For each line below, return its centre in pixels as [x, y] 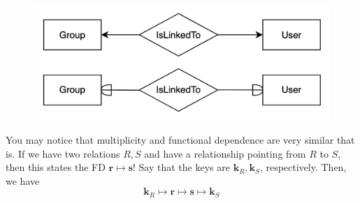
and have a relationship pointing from [225, 153]
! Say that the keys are [181, 167]
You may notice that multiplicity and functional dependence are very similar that [180, 139]
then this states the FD [56, 167]
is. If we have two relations [63, 153]
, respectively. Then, [303, 167]
